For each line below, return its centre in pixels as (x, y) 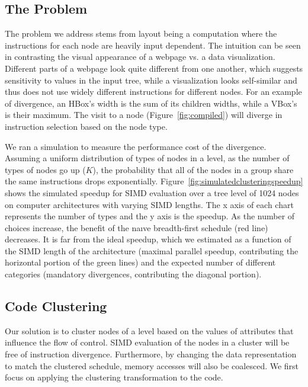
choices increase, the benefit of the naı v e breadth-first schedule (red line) (137, 227)
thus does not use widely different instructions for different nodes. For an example (153, 92)
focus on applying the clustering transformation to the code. (114, 377)
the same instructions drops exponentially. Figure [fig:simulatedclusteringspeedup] (154, 181)
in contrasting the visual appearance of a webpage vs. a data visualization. (140, 57)
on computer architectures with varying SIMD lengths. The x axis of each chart (149, 204)
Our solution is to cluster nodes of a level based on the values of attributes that (149, 330)
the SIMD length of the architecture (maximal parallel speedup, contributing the (152, 250)
